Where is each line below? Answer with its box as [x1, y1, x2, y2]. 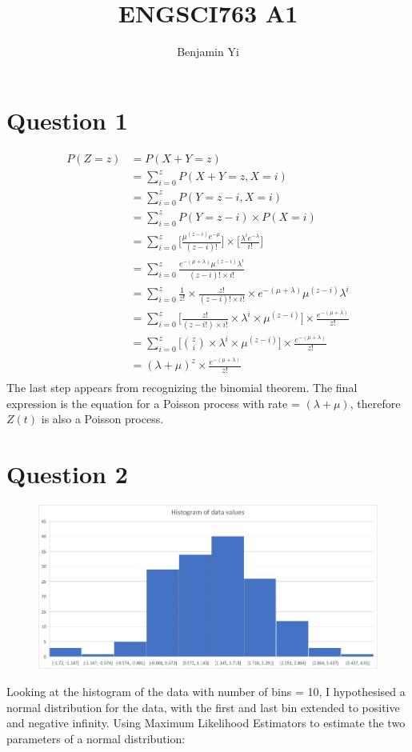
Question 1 [6, 103, 128, 136]
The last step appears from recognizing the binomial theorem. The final [6, 378, 358, 395]
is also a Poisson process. [41, 410, 164, 427]
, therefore [350, 394, 401, 411]
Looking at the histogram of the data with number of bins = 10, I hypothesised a [6, 682, 406, 699]
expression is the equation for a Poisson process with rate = [6, 394, 300, 411]
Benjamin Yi [177, 43, 239, 60]
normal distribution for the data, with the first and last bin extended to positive [6, 698, 400, 715]
